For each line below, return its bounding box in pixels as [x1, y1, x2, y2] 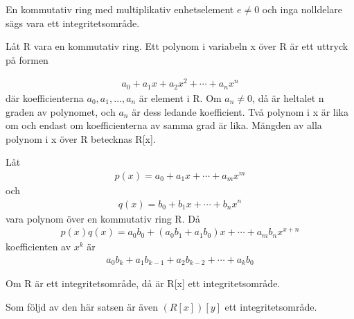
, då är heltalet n [252, 90, 324, 105]
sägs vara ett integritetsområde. [6, 15, 140, 30]
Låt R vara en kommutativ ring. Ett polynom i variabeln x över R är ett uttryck [6, 39, 348, 53]
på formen [6, 52, 48, 67]
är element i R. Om [139, 90, 222, 105]
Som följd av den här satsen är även [6, 299, 158, 313]
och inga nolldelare [262, 2, 342, 16]
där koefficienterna [6, 90, 84, 105]
